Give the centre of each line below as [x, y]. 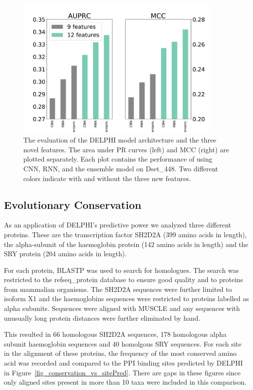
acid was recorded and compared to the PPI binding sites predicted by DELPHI [124, 363]
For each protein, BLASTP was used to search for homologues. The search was [121, 270]
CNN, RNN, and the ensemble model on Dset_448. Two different [121, 168]
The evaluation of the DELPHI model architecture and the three [120, 140]
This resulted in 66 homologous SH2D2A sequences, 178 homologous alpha [115, 334]
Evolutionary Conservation [73, 204]
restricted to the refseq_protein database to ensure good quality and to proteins [124, 279]
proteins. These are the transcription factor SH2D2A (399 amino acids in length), [126, 234]
